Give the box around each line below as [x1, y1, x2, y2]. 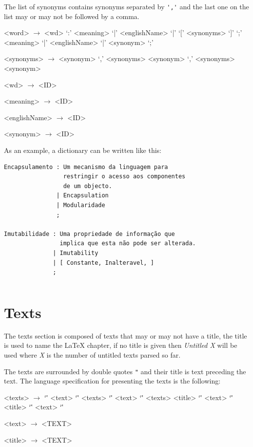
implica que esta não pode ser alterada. [59, 240, 196, 247]
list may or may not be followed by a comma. [4, 11, 139, 21]
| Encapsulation [56, 192, 109, 199]
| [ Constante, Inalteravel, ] [53, 259, 154, 266]
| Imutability [53, 249, 98, 256]
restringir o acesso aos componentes [63, 173, 186, 180]
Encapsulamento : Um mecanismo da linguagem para [4, 163, 168, 170]
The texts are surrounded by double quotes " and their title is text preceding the [4, 366, 246, 376]
